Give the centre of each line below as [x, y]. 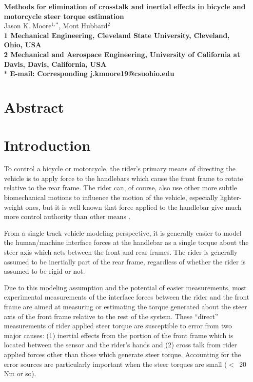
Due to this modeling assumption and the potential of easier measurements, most [125, 287]
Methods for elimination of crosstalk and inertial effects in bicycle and [125, 6]
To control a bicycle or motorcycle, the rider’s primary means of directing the [120, 169]
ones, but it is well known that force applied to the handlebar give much [134, 207]
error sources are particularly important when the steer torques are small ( [116, 364]
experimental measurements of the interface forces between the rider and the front [127, 297]
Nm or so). [20, 373]
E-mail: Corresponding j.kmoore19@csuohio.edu [92, 73]
